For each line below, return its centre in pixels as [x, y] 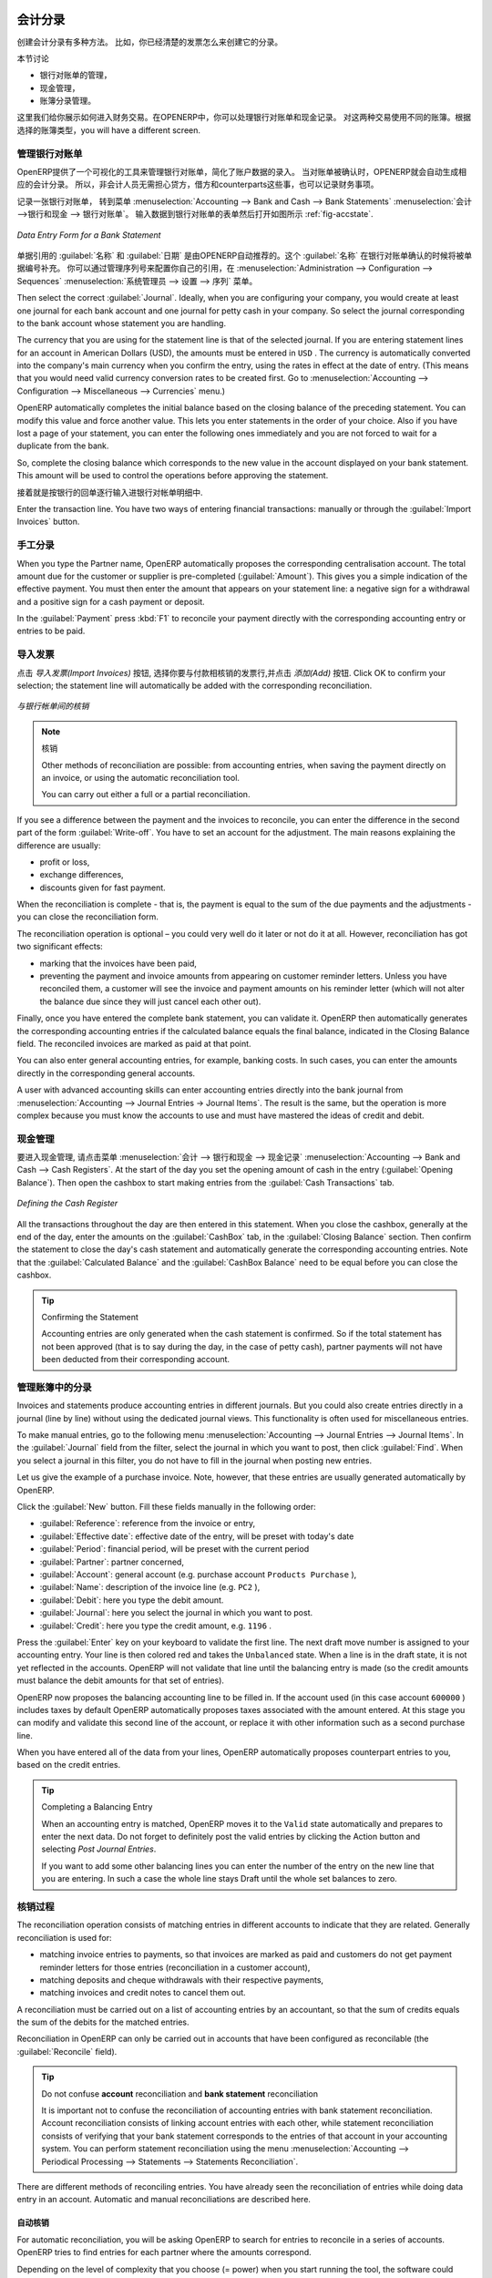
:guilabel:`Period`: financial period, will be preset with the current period [174, 1549]
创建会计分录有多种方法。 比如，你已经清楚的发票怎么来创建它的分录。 [149, 42]
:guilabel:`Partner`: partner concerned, [112, 1562]
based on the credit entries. [69, 1765]
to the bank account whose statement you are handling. [122, 323]
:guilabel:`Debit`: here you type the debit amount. [132, 1600]
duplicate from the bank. [63, 446]
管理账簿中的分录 [54, 1387]
